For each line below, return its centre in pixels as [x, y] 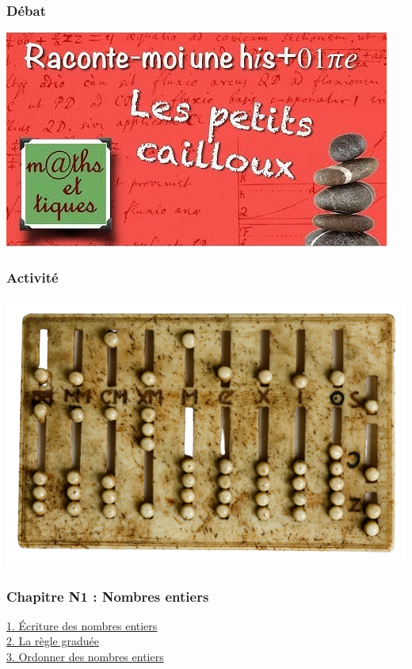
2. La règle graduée [53, 641]
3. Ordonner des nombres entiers [85, 657]
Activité [32, 277]
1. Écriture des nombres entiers [82, 625]
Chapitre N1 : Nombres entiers [108, 596]
